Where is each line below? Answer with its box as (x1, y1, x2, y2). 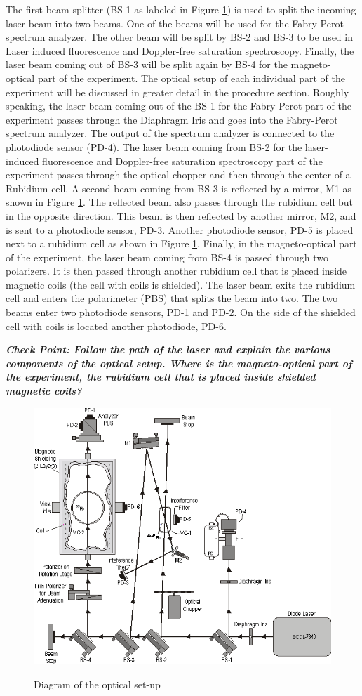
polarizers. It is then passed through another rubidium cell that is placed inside (6, 263, 347, 278)
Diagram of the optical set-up (34, 676, 161, 691)
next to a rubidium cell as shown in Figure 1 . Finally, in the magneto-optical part (6, 236, 357, 251)
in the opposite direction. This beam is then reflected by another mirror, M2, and (6, 208, 356, 223)
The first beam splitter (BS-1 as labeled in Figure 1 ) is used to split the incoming (6, 2, 356, 16)
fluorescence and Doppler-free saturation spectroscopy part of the (42, 153, 323, 168)
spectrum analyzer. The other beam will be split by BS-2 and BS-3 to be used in (6, 29, 353, 44)
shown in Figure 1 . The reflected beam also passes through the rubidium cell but (6, 195, 354, 209)
